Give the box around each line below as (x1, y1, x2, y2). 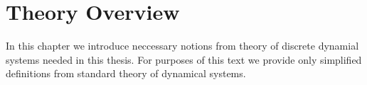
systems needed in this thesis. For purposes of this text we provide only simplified (6, 52, 362, 67)
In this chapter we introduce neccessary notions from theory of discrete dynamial (6, 38, 359, 53)
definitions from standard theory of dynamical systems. (6, 66, 246, 81)
